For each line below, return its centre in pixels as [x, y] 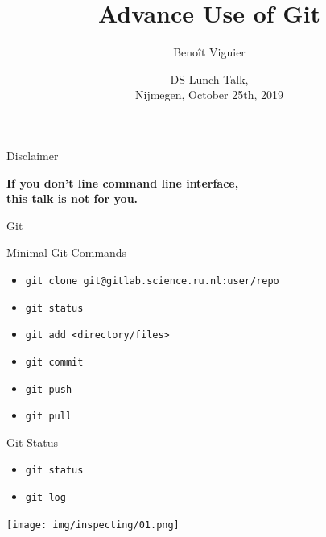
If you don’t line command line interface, [123, 182]
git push [49, 389]
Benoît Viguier [209, 52]
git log [45, 498]
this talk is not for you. [72, 198]
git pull [49, 417]
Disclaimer [33, 155]
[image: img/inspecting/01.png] [93, 525]
